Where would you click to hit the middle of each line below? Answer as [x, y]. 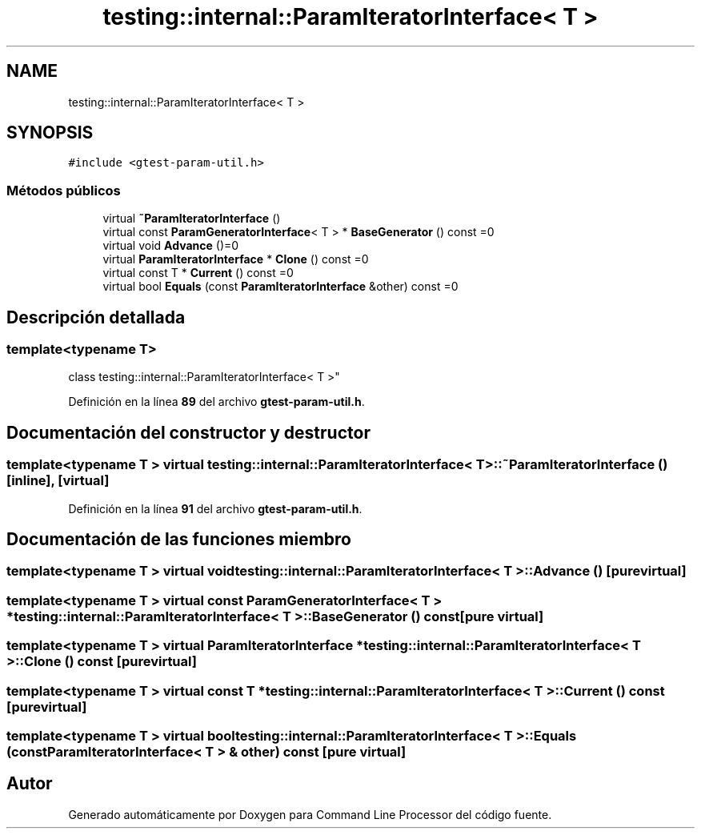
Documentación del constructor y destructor [188, 432]
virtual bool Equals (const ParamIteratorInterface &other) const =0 [280, 287]
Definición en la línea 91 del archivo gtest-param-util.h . [215, 508]
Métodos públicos [64, 190]
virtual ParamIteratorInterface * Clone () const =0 [236, 259]
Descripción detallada [96, 317]
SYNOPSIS [50, 133]
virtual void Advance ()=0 [171, 246]
